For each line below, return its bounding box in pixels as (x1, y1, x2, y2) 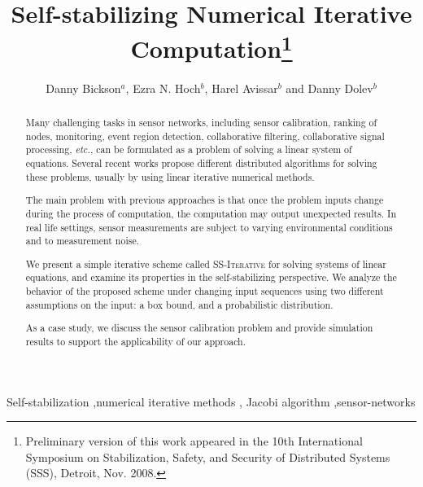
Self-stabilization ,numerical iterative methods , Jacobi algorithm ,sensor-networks (7, 393, 416, 410)
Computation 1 (130, 29, 293, 65)
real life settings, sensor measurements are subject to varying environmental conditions (25, 220, 393, 234)
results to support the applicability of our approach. (25, 334, 246, 348)
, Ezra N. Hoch (125, 79, 201, 96)
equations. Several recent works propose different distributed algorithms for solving (25, 156, 377, 169)
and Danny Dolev (286, 79, 373, 96)
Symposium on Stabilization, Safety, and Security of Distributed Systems (25, 448, 390, 465)
